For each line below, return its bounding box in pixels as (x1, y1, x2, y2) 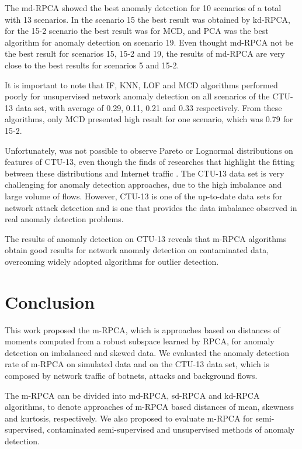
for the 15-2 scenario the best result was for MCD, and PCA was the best (5, 25, 269, 37)
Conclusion (5, 289, 95, 313)
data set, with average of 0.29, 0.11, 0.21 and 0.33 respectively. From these (15, 101, 282, 113)
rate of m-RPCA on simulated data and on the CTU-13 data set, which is (5, 358, 269, 370)
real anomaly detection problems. (5, 213, 124, 225)
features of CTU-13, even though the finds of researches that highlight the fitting (5, 156, 294, 168)
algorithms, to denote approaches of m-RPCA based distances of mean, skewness (5, 400, 294, 413)
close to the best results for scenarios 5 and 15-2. (5, 58, 179, 71)
